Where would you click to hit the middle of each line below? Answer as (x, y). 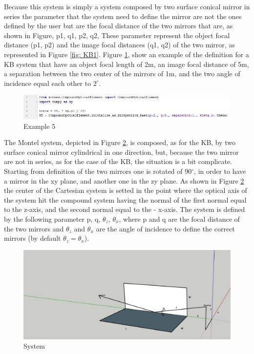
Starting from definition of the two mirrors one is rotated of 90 (98, 171)
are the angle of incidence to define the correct (165, 228)
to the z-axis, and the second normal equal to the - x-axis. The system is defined (125, 209)
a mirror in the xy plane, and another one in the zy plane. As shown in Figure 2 (124, 180)
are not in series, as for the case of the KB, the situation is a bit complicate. (118, 161)
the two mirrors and (34, 228)
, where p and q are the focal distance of (179, 219)
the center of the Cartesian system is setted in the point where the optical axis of (126, 190)
